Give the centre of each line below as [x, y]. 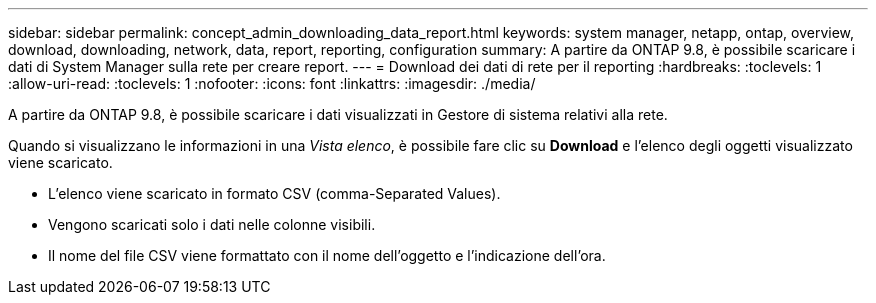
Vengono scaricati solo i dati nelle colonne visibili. [212, 224]
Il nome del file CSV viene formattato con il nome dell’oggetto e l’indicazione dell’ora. [327, 255]
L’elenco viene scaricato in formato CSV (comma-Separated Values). [274, 193]
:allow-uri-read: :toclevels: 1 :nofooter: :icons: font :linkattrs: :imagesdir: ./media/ [272, 83]
